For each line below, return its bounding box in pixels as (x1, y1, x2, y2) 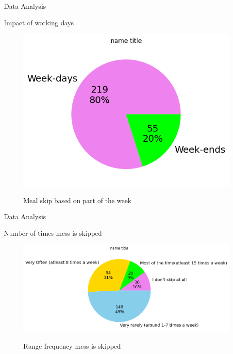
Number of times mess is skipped (4, 227, 102, 238)
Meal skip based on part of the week (23, 195, 132, 205)
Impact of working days (4, 17, 74, 27)
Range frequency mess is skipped (23, 340, 121, 351)
